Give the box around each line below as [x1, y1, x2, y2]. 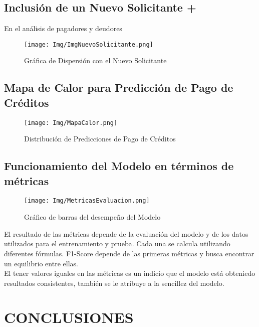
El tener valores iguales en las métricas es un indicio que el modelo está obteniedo [4, 268, 255, 278]
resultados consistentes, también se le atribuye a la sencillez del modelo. [4, 277, 224, 288]
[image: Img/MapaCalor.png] [24, 119, 118, 126]
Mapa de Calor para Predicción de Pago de [4, 80, 233, 95]
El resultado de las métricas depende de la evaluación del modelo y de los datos [4, 228, 248, 239]
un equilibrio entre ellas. [4, 258, 78, 268]
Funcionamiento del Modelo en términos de [4, 158, 234, 174]
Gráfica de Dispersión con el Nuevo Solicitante [24, 55, 167, 66]
